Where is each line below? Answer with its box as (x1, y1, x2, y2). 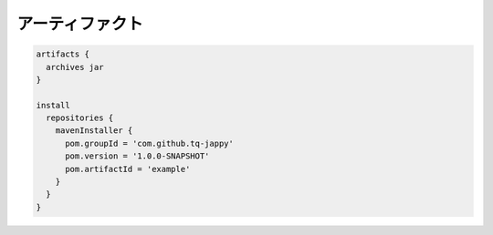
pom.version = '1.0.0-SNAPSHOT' (65, 151, 210, 161)
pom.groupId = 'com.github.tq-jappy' (65, 138, 235, 148)
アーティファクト (16, 14, 143, 34)
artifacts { (36, 49, 90, 59)
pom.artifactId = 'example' (65, 164, 191, 174)
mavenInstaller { (55, 126, 133, 136)
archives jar (46, 62, 104, 72)
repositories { (46, 113, 114, 123)
